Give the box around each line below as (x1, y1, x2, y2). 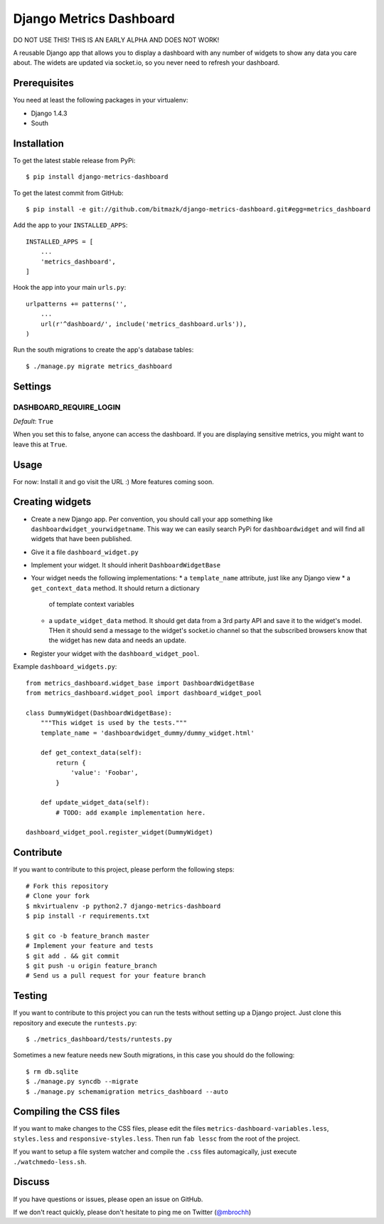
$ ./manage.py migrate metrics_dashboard (26, 362, 172, 370)
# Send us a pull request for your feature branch (26, 972, 206, 980)
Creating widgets (13, 496, 92, 508)
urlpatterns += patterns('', (26, 300, 127, 308)
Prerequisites (13, 77, 74, 89)
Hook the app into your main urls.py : (13, 283, 127, 292)
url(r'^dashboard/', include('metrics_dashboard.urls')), (40, 320, 247, 328)
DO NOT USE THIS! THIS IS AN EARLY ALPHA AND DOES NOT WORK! (13, 36, 220, 44)
